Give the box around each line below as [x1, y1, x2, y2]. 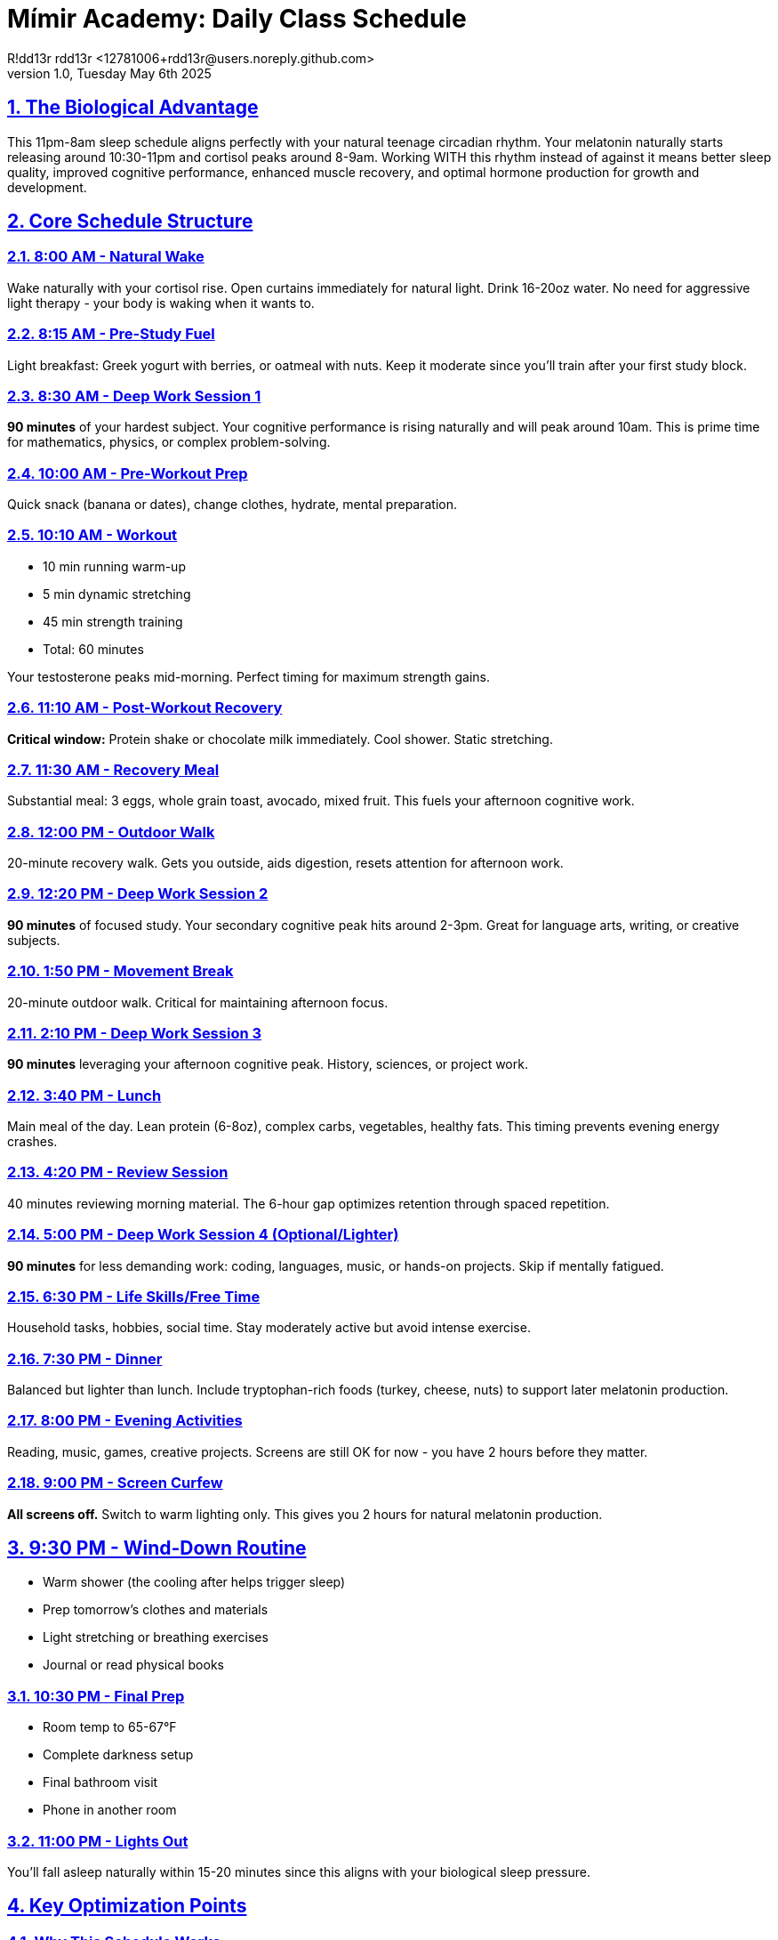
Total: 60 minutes [43, 641, 144, 657]
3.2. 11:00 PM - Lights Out [7, 1831, 188, 1850]
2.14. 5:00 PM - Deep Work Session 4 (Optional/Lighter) [7, 1225, 399, 1244]
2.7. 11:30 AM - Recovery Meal [7, 760, 220, 779]
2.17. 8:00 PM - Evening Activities [7, 1411, 243, 1430]
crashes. [7, 1134, 58, 1150]
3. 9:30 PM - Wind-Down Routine [7, 1536, 307, 1559]
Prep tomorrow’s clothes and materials [43, 1602, 269, 1618]
